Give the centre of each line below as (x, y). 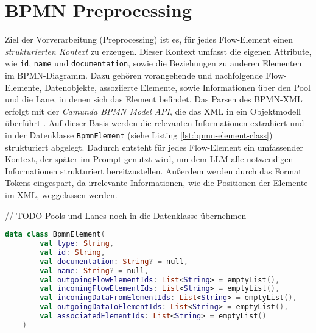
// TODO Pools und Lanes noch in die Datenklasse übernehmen (126, 215)
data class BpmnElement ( (55, 235)
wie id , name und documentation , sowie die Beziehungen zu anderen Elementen (153, 63)
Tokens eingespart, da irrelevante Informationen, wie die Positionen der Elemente (156, 183)
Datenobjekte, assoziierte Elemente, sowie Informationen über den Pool (177, 87)
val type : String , (77, 244)
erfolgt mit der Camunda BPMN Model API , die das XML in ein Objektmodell (153, 111)
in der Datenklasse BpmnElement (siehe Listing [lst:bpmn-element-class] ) (139, 134)
